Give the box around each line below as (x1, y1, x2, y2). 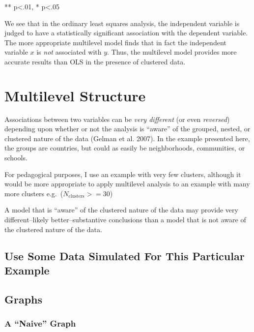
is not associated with (36, 47, 102, 57)
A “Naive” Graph (4, 317, 76, 330)
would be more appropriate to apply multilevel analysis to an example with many (4, 179, 250, 189)
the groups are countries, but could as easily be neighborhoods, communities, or (4, 143, 245, 153)
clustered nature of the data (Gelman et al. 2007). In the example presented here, (4, 133, 250, 143)
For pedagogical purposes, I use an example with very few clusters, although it (4, 169, 241, 179)
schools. (4, 152, 28, 163)
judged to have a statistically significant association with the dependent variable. (4, 28, 248, 38)
